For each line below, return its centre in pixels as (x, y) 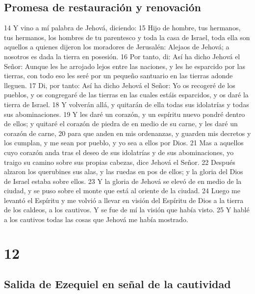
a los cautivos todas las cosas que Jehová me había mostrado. (96, 219)
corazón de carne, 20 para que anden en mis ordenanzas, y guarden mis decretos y (127, 133)
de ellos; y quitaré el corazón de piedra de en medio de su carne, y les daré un (121, 124)
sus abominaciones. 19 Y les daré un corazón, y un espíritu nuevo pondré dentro (125, 114)
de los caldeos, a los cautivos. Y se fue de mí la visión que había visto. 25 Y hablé (127, 210)
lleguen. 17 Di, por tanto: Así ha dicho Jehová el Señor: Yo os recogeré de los (120, 85)
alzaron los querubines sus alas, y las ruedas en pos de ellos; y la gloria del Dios (124, 171)
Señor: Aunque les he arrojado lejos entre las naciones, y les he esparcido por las (125, 66)
